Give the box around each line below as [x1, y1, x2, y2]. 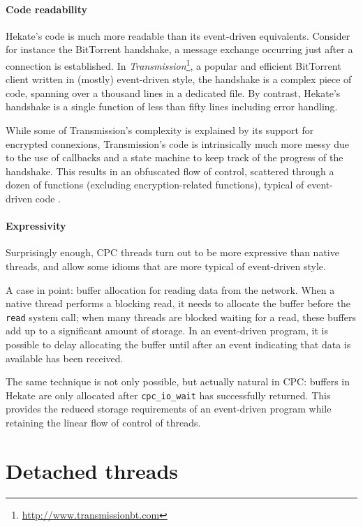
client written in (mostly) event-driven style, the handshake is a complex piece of [6, 72, 352, 87]
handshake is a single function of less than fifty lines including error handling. [6, 99, 338, 114]
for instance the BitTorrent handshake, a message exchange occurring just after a [6, 42, 353, 57]
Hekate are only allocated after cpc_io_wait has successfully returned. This [6, 387, 331, 402]
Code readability [6, 1, 88, 16]
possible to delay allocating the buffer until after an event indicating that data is [6, 337, 351, 351]
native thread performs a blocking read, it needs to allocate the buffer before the [6, 296, 350, 311]
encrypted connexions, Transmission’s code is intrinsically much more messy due [6, 136, 349, 151]
